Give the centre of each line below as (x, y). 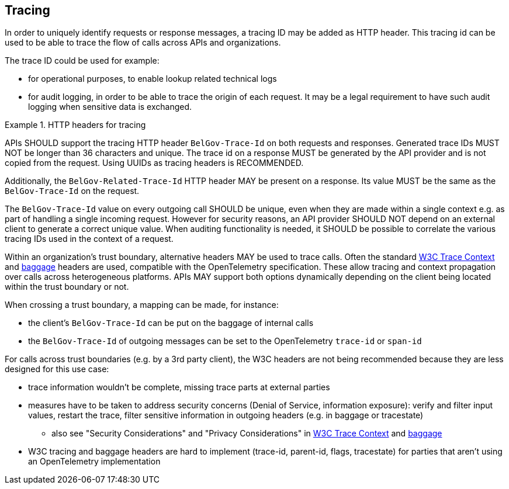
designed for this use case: (57, 369)
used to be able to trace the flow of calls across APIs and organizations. (143, 43)
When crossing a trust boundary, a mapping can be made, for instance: (142, 305)
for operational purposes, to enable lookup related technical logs (153, 79)
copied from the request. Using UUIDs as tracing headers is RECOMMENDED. (154, 163)
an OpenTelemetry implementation (94, 462)
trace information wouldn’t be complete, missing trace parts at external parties (179, 387)
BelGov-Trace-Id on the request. (72, 191)
